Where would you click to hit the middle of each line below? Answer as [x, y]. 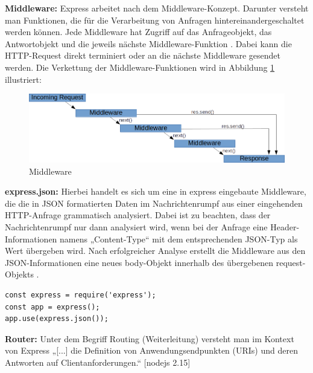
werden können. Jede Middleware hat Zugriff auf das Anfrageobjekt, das [138, 32]
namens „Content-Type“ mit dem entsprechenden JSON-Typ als [179, 238]
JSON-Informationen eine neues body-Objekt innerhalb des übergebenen [139, 262]
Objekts [19, 274]
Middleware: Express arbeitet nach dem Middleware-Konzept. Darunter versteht [157, 8]
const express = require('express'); [81, 295]
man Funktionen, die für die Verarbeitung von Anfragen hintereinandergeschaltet [155, 20]
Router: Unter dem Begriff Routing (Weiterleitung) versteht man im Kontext [150, 338]
